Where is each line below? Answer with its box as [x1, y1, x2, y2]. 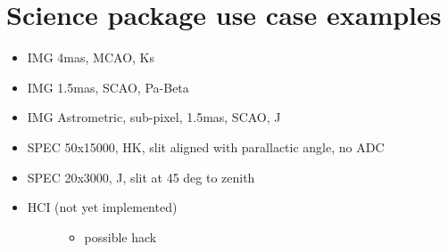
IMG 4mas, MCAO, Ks [27, 48, 154, 67]
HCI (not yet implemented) [27, 198, 178, 216]
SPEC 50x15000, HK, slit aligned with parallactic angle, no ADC [27, 137, 385, 156]
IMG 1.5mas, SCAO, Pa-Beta [27, 77, 189, 96]
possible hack [84, 227, 157, 246]
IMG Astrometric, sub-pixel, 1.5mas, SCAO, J [27, 108, 281, 126]
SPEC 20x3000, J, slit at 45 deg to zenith [27, 167, 255, 186]
